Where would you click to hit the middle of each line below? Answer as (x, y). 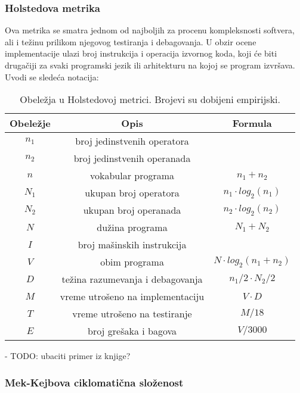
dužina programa (132, 227)
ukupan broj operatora (132, 193)
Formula (252, 123)
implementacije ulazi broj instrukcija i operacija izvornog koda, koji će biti (141, 53)
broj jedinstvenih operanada (132, 158)
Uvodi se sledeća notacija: (52, 77)
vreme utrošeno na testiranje (132, 314)
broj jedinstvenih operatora (132, 141)
